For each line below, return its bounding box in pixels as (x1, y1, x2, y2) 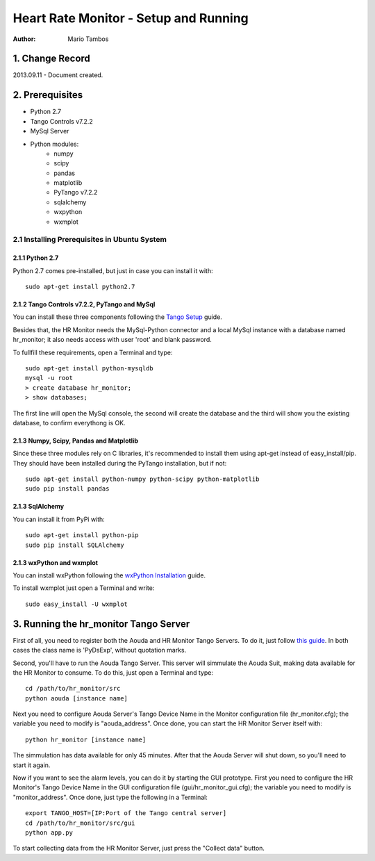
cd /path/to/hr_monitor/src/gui (25, 819, 135, 827)
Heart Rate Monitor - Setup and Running (12, 10, 249, 26)
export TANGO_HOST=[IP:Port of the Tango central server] (25, 810, 227, 817)
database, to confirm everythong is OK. (12, 418, 126, 427)
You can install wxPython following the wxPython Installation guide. (12, 571, 206, 580)
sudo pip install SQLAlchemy (25, 541, 124, 549)
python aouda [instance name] (25, 694, 128, 702)
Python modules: (30, 140, 79, 148)
